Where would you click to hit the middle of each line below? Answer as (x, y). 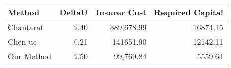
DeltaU (74, 12)
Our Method (30, 56)
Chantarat (26, 27)
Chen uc (22, 41)
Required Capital (189, 12)
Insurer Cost (121, 12)
